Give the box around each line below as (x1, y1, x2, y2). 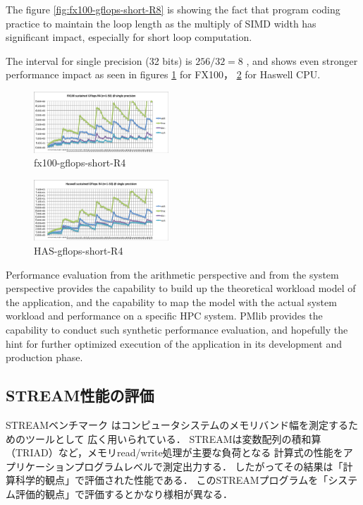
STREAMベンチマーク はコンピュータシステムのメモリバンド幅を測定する (6, 417, 349, 432)
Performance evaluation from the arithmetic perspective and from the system (6, 267, 339, 281)
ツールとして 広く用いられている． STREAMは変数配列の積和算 (25, 431, 321, 446)
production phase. (6, 350, 83, 365)
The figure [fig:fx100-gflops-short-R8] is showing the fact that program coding (6, 2, 340, 16)
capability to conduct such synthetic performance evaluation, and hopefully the (6, 322, 348, 336)
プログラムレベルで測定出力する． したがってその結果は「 (74, 458, 343, 473)
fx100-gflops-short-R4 (34, 155, 126, 170)
